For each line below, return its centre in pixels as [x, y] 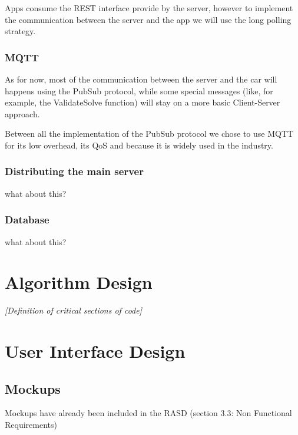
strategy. [20, 31]
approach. [22, 113]
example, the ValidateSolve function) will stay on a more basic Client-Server [143, 102]
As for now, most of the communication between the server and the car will [141, 79]
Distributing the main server [74, 171]
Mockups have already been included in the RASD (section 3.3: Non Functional [148, 413]
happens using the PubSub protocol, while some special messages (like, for [139, 90]
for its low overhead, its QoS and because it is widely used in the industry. [139, 145]
